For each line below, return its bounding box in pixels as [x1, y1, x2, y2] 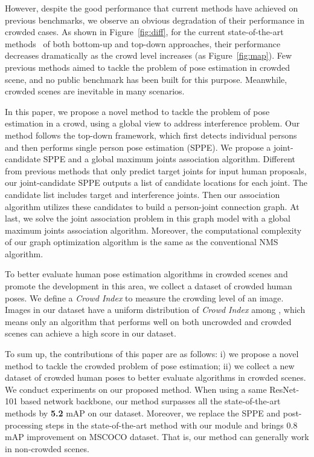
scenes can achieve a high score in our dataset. [5, 327, 176, 340]
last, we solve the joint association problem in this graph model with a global [5, 212, 290, 225]
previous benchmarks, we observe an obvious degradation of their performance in [5, 13, 305, 26]
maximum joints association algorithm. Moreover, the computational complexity [5, 223, 302, 236]
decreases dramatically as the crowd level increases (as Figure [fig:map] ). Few [5, 49, 292, 62]
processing [5, 418, 43, 431]
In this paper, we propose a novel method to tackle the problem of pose [5, 105, 270, 117]
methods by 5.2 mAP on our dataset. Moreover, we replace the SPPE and [5, 407, 281, 419]
